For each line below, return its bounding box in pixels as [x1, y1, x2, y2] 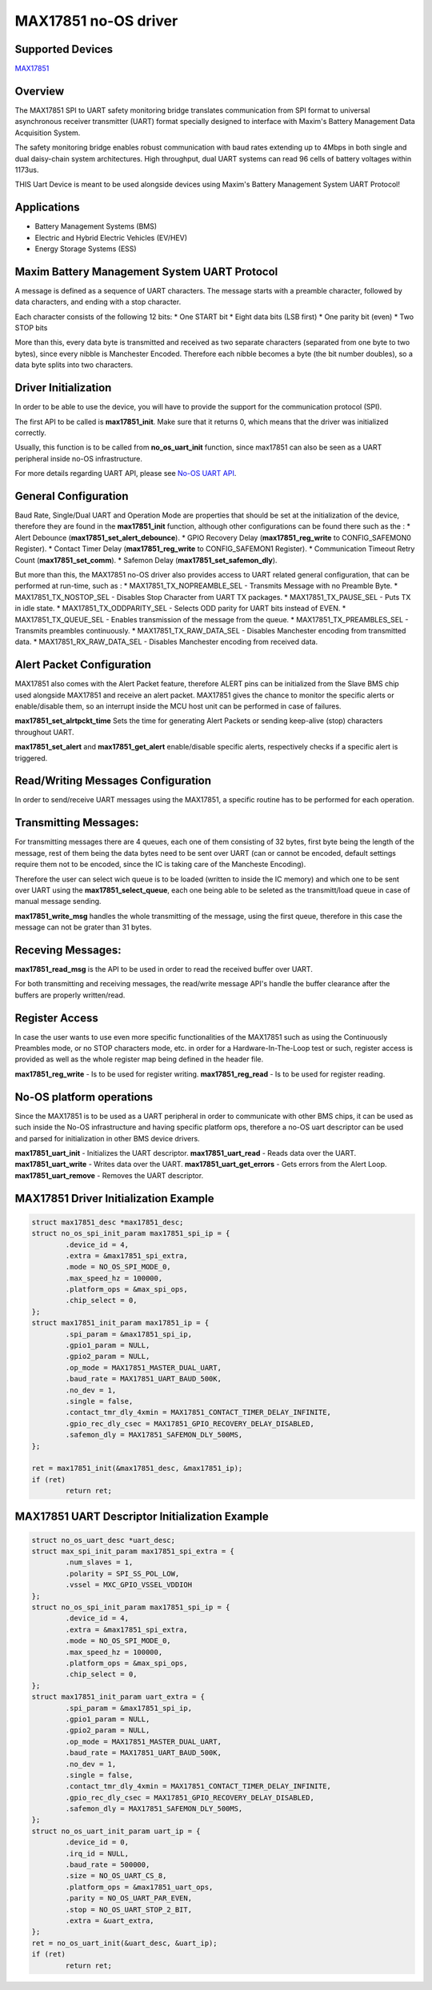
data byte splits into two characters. [14, 360, 134, 370]
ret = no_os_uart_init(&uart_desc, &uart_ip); [31, 1938, 218, 1948]
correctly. [14, 428, 47, 438]
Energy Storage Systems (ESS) [34, 244, 137, 254]
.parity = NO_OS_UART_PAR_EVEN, [65, 1894, 192, 1903]
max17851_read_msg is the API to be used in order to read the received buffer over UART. [14, 965, 314, 974]
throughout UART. [14, 727, 75, 737]
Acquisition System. [14, 128, 81, 138]
